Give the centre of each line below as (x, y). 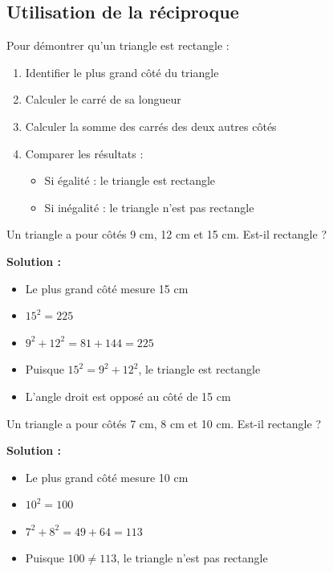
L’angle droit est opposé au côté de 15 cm (128, 396)
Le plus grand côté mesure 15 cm (107, 288)
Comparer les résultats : (84, 153)
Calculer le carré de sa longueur (103, 99)
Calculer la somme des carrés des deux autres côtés (151, 126)
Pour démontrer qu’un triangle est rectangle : (118, 45)
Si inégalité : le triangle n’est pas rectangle (149, 207)
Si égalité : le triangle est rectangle (130, 180)
